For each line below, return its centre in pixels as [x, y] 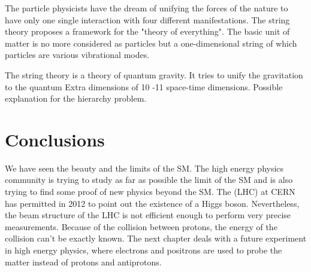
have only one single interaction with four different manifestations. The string [147, 19]
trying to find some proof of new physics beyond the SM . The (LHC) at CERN [150, 192]
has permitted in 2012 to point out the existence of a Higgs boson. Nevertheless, [152, 203]
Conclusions [55, 139]
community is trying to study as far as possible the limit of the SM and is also [149, 180]
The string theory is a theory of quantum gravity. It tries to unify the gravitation [154, 74]
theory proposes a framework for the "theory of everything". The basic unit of [147, 31]
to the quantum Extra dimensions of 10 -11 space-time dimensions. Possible [144, 86]
